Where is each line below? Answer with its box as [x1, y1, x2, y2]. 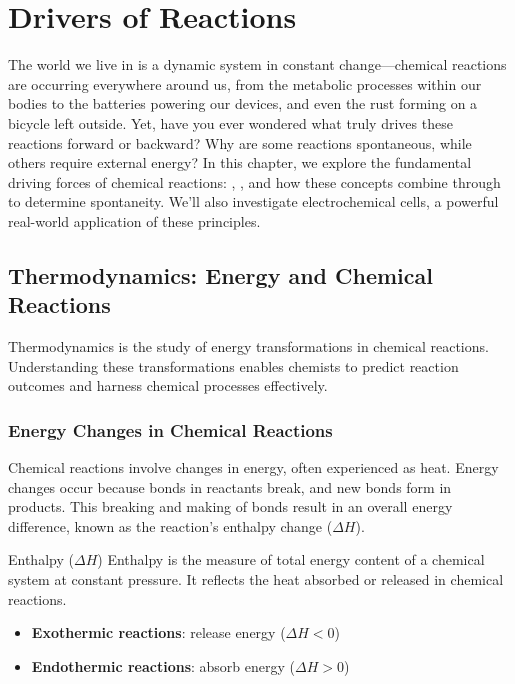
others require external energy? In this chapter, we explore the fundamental [8, 152, 472, 173]
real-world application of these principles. [8, 210, 261, 231]
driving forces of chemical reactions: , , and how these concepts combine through [8, 171, 501, 192]
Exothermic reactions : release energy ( [31, 622, 286, 643]
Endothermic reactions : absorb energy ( [31, 655, 296, 676]
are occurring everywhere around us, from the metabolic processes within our [8, 73, 482, 94]
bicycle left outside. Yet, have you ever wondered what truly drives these [8, 112, 453, 133]
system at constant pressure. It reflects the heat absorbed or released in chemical [8, 569, 504, 590]
